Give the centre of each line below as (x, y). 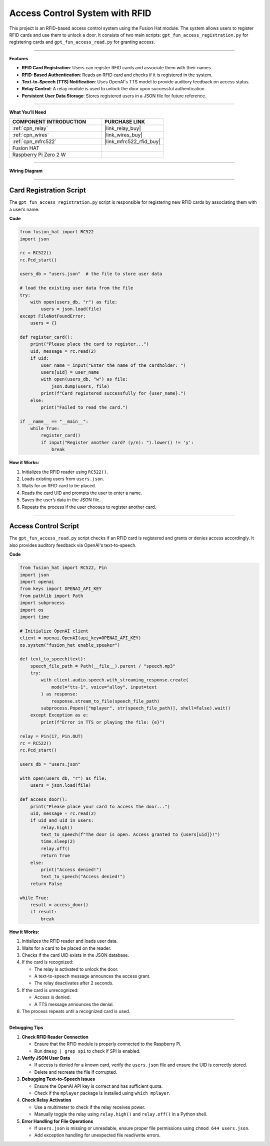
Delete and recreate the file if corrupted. (76, 1072)
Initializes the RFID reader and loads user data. (70, 941)
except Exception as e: (59, 715)
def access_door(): (43, 800)
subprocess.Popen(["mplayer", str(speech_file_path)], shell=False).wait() (136, 708)
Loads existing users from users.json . (63, 479)
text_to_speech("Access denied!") (83, 877)
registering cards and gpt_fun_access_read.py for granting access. (82, 42)
